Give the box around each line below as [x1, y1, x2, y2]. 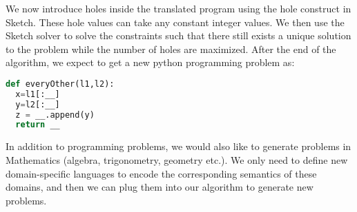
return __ [15, 120, 60, 130]
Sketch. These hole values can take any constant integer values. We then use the [6, 14, 345, 29]
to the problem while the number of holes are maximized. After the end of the [6, 41, 336, 56]
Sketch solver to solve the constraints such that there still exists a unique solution [6, 28, 351, 43]
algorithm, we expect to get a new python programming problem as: [6, 55, 295, 70]
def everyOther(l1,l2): [6, 78, 115, 89]
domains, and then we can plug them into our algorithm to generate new [6, 180, 313, 194]
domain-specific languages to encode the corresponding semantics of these [6, 166, 317, 180]
